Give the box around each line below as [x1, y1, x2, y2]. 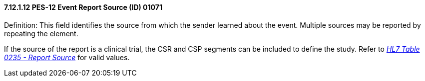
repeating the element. [4, 29, 78, 38]
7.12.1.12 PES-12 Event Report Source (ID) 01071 [4, 3, 162, 11]
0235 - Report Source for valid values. [4, 53, 130, 62]
